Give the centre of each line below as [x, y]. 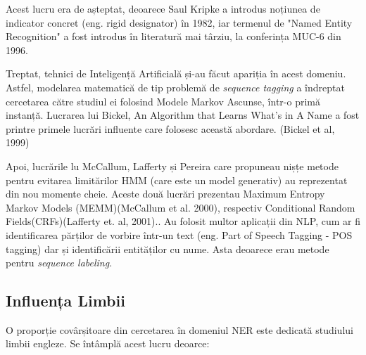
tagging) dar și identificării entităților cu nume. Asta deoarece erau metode [168, 248]
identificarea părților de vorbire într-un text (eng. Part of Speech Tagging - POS [179, 234]
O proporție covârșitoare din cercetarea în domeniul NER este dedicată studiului [179, 329]
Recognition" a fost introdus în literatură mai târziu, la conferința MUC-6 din [173, 36]
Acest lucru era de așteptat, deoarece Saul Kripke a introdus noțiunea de [163, 8]
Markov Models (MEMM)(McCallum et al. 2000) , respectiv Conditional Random [181, 207]
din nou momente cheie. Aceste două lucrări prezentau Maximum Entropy [165, 194]
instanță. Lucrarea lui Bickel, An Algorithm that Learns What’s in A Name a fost [183, 115]
